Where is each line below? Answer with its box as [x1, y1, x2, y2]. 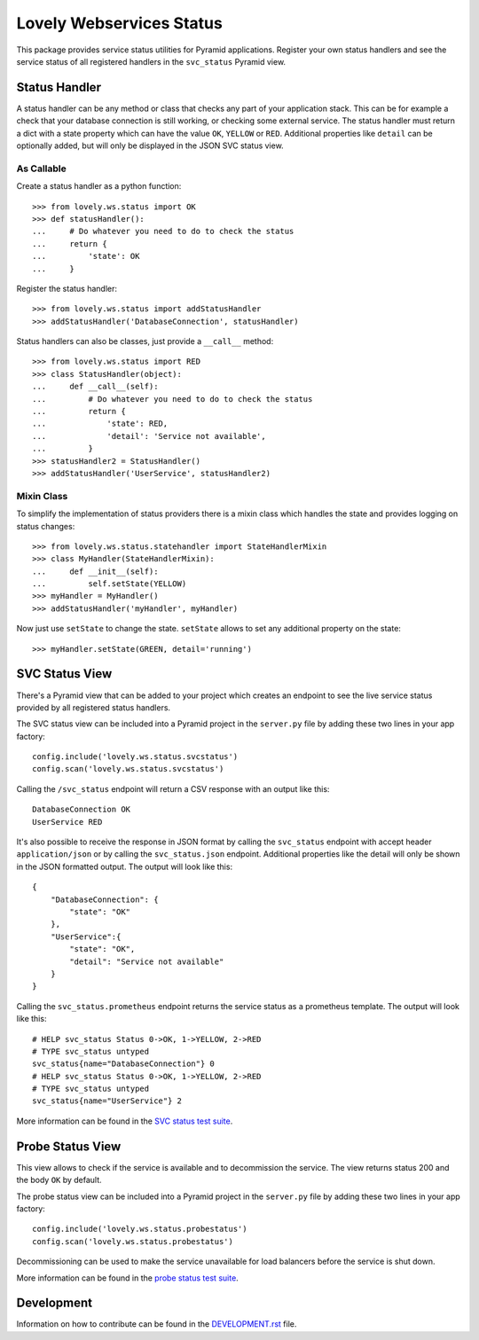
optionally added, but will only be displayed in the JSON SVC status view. [16, 140, 284, 151]
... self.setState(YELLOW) [32, 579, 187, 589]
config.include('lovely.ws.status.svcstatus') [32, 752, 239, 762]
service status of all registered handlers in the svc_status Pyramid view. [16, 56, 287, 67]
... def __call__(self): [32, 381, 159, 392]
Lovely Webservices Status [16, 13, 224, 33]
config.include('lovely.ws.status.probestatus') [32, 1224, 247, 1234]
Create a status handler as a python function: [16, 181, 182, 192]
